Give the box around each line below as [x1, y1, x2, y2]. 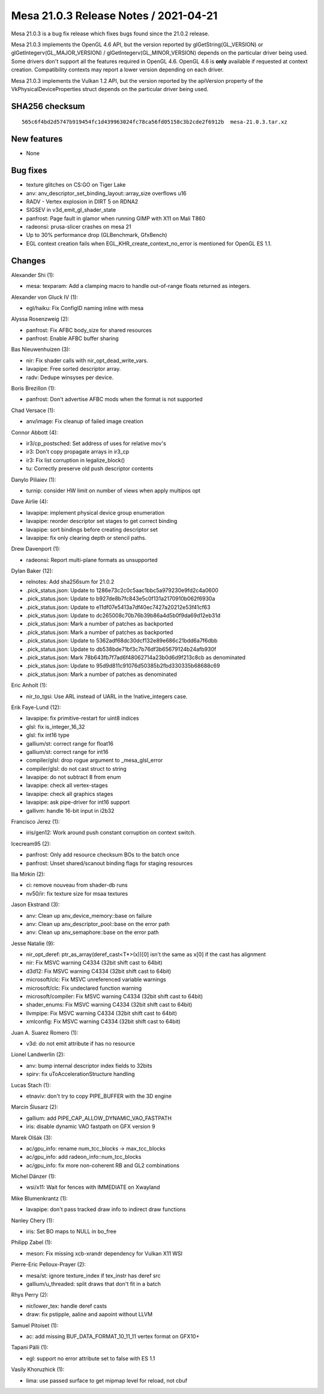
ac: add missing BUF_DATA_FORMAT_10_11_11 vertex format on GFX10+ [26, 1332, 200, 1340]
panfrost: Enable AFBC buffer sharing [26, 335, 119, 342]
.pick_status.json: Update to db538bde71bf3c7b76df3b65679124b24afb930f [26, 645, 217, 653]
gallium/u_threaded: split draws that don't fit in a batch [26, 1280, 161, 1287]
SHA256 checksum [11, 101, 85, 111]
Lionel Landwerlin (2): [11, 1051, 65, 1058]
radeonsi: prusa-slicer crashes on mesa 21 [26, 223, 131, 230]
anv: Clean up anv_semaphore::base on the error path [26, 929, 159, 936]
